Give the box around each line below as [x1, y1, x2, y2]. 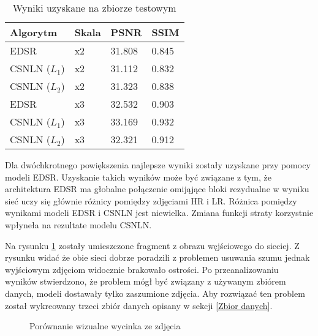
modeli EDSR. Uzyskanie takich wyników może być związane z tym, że [5, 170, 271, 183]
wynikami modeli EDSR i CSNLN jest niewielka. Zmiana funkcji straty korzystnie [5, 206, 314, 219]
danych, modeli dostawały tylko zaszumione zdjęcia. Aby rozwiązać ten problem [5, 286, 305, 299]
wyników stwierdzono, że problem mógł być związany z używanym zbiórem [5, 275, 286, 288]
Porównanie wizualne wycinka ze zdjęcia [29, 319, 181, 332]
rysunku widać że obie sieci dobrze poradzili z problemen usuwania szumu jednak [5, 251, 310, 264]
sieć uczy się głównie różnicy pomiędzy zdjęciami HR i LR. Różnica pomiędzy [5, 194, 297, 207]
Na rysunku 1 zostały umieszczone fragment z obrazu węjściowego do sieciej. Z [5, 239, 300, 252]
